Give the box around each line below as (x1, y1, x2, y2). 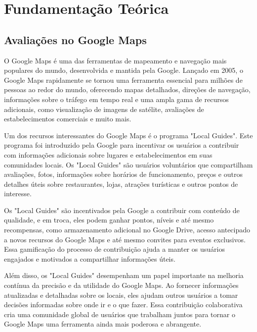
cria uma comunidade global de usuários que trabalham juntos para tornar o (4, 309, 235, 319)
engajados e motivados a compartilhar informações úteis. (4, 253, 175, 264)
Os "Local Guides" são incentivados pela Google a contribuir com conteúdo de (4, 205, 240, 215)
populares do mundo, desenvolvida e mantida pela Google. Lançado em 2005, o (4, 65, 243, 75)
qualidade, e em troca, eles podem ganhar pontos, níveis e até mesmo (4, 215, 214, 225)
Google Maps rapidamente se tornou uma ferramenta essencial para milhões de (4, 74, 243, 85)
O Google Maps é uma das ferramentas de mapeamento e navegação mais (4, 55, 227, 65)
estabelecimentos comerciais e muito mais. (4, 113, 131, 124)
